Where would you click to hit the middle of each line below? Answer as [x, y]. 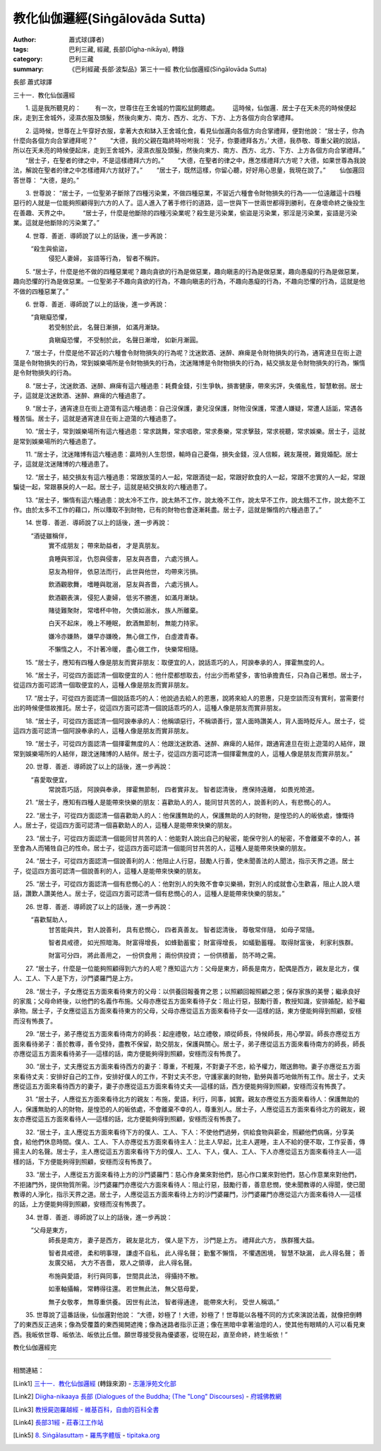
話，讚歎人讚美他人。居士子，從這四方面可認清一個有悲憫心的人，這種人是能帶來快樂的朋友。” [149, 893]
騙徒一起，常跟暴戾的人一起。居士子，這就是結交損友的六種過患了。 [112, 487]
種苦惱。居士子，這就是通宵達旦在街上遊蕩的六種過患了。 [96, 418]
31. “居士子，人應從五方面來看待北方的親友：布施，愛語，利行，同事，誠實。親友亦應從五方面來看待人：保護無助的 [192, 1099]
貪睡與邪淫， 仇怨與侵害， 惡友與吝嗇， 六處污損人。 [125, 558]
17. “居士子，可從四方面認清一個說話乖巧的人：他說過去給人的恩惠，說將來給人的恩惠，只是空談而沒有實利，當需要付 [195, 698]
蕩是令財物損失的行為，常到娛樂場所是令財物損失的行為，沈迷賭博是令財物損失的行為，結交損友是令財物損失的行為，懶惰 [189, 363]
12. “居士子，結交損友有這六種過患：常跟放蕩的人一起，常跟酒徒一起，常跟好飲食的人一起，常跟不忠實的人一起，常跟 [195, 477]
